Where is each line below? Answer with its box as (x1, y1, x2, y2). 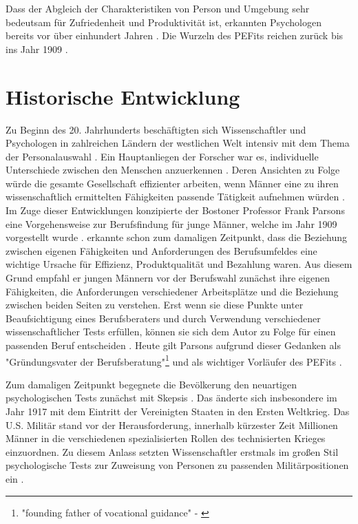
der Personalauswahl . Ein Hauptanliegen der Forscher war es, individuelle (6, 149, 319, 163)
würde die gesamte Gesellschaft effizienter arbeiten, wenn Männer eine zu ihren (6, 176, 339, 190)
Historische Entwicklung (6, 82, 240, 110)
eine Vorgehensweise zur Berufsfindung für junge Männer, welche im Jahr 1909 (6, 216, 337, 231)
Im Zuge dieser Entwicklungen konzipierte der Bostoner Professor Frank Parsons (6, 203, 345, 218)
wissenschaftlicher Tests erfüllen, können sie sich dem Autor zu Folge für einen (6, 324, 336, 339)
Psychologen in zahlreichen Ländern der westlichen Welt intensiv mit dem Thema (6, 136, 350, 150)
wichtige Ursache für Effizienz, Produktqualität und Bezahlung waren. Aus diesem (6, 257, 352, 271)
